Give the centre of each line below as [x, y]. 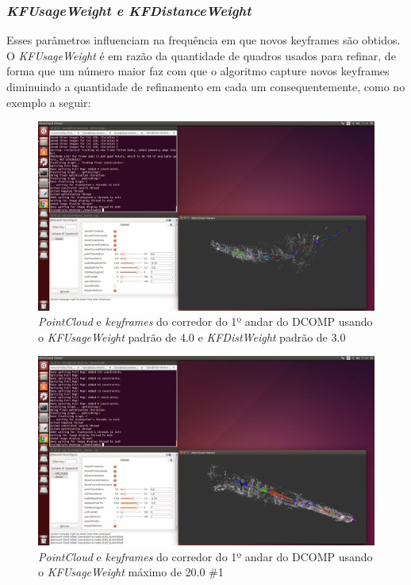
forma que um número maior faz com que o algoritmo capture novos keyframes [198, 71]
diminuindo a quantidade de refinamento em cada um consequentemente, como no [206, 86]
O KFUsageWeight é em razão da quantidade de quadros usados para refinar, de [201, 55]
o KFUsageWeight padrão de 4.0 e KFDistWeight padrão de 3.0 [192, 336]
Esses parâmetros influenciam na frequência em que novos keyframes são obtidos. [204, 40]
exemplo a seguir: [49, 102]
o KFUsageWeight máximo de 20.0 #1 [131, 572]
